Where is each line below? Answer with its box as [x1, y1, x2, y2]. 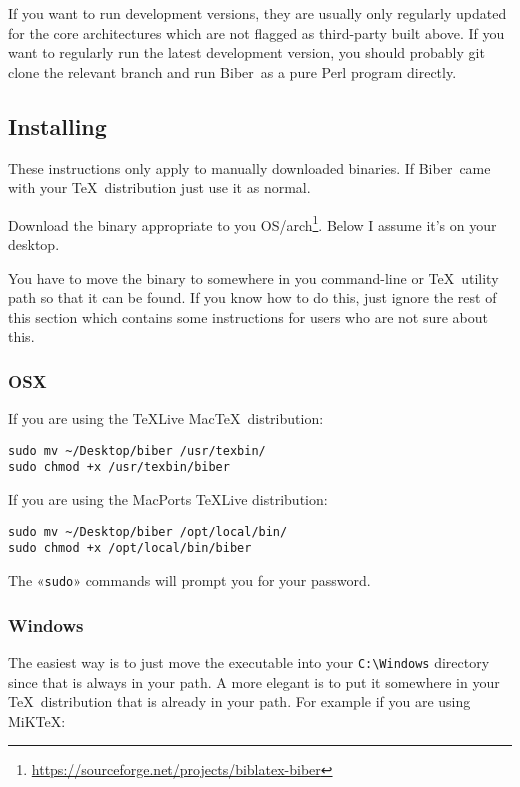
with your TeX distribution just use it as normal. [8, 177, 311, 198]
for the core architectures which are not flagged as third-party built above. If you [8, 22, 505, 43]
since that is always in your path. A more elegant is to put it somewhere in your [8, 671, 500, 692]
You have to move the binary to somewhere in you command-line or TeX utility [8, 267, 499, 288]
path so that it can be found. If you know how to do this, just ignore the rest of [8, 287, 497, 308]
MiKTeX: [8, 710, 66, 731]
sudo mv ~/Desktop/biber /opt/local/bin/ [8, 524, 288, 539]
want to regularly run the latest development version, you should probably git [8, 42, 485, 63]
